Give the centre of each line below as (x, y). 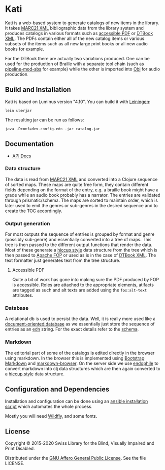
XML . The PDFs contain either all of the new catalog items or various (75, 38)
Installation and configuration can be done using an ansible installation (77, 401)
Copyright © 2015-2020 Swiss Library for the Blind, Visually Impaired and (80, 443)
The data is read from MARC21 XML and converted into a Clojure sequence (81, 179)
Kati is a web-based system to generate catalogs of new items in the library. (82, 23)
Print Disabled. (20, 449)
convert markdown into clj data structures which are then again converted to (83, 368)
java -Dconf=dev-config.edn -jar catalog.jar (52, 129)
